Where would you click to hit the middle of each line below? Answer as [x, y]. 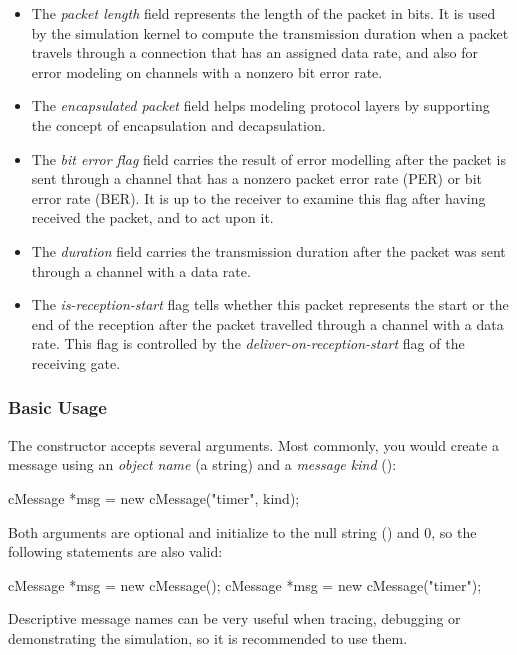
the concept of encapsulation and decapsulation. [178, 124]
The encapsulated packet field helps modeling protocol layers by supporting [260, 105]
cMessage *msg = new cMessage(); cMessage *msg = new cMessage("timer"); [245, 584]
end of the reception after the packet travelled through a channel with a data [267, 323]
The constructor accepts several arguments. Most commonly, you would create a [253, 444]
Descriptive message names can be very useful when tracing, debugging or [234, 618]
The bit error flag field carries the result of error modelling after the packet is [269, 158]
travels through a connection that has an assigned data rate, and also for [255, 52]
